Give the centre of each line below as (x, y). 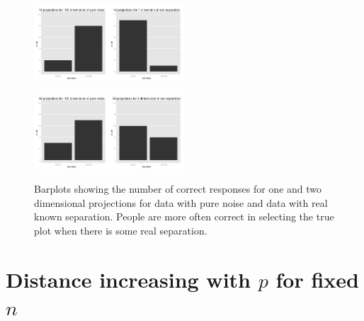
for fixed (317, 279)
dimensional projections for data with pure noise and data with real (181, 202)
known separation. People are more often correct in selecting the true (184, 216)
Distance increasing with (128, 279)
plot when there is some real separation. (121, 230)
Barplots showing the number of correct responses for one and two (178, 189)
